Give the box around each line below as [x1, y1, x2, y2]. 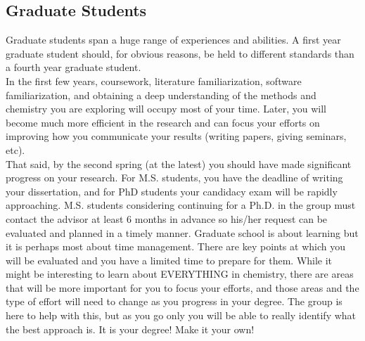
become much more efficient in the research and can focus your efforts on [6, 115, 320, 129]
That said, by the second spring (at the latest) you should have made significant [6, 156, 352, 171]
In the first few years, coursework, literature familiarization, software [6, 73, 302, 88]
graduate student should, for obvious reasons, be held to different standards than [6, 46, 354, 60]
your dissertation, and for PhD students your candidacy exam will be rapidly [6, 184, 338, 198]
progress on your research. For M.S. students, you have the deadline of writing [6, 170, 343, 185]
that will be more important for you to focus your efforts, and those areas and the [6, 280, 359, 295]
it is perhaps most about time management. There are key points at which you [6, 239, 345, 254]
